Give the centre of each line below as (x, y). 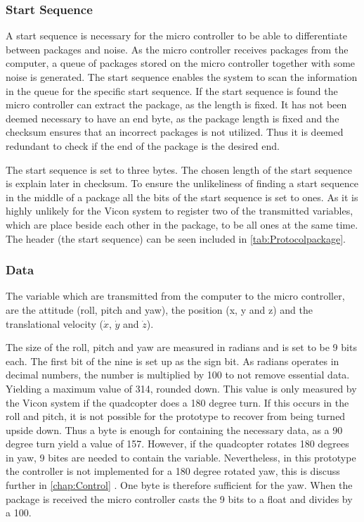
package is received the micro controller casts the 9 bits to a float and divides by (179, 498)
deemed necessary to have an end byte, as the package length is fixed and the (173, 118)
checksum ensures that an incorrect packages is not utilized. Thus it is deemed (175, 132)
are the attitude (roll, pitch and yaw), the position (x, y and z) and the (159, 309)
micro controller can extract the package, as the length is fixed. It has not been (176, 104)
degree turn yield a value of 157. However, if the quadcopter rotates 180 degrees (177, 444)
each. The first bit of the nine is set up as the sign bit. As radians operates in (173, 361)
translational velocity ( (54, 323)
